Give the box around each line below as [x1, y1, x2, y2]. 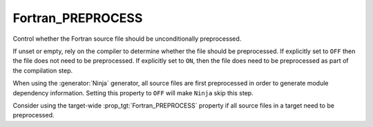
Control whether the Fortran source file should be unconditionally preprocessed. [12, 35, 242, 43]
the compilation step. [12, 66, 73, 75]
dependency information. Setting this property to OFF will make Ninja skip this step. [12, 88, 254, 97]
